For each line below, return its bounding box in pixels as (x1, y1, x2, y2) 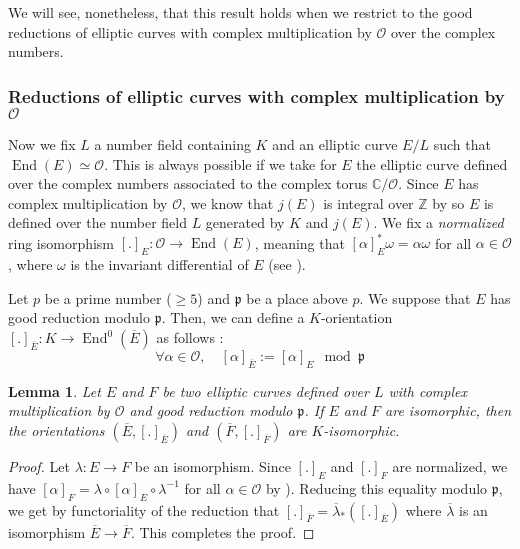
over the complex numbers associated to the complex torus (8, 173, 368, 194)
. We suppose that (359, 287, 471, 308)
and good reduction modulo (129, 400, 293, 421)
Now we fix (8, 134, 76, 154)
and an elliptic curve (272, 134, 398, 154)
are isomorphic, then (385, 400, 512, 421)
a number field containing (94, 134, 251, 154)
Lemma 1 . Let (8, 380, 101, 401)
